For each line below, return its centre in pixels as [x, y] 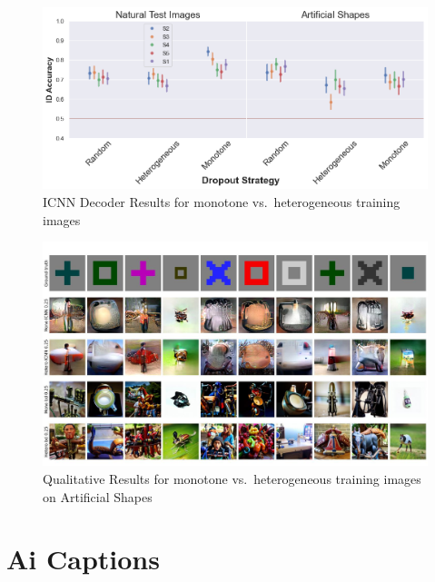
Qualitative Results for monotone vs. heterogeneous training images [232, 478]
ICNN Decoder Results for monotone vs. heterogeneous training [222, 202]
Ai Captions [83, 559]
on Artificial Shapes [98, 496]
